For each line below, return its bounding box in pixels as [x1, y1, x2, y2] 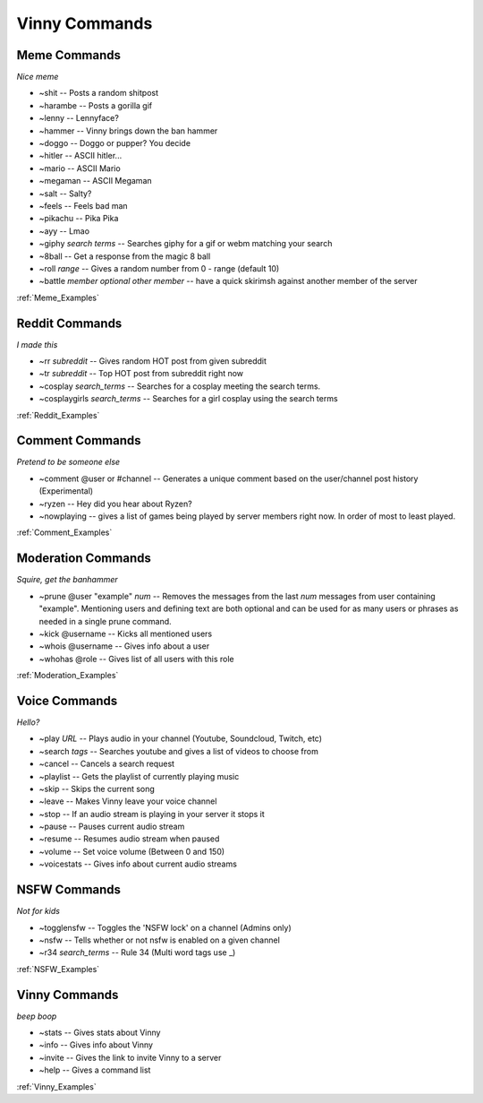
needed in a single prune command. [38, 616, 172, 626]
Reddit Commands [16, 315, 123, 331]
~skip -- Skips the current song [38, 783, 156, 794]
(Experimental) [38, 486, 94, 496]
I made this [16, 339, 58, 349]
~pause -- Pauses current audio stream [38, 821, 185, 832]
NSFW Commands [16, 883, 121, 898]
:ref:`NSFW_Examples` [16, 963, 100, 974]
